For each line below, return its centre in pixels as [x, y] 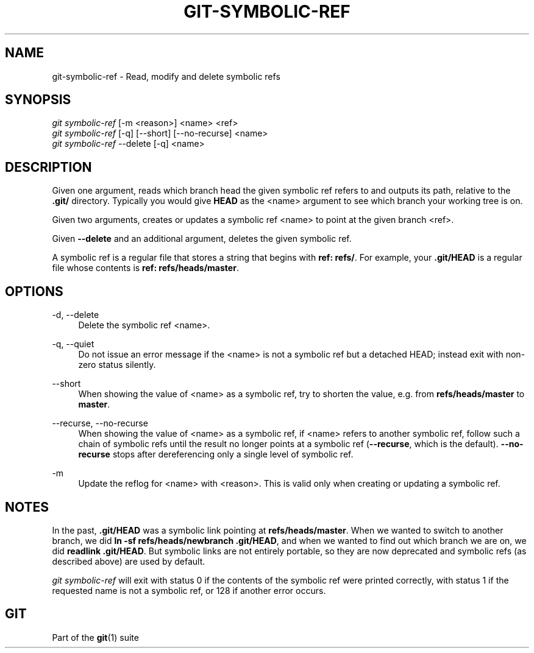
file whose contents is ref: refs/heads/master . [145, 268]
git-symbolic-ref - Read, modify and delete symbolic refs [166, 76]
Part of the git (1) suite [95, 637]
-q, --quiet [73, 344]
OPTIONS [34, 291]
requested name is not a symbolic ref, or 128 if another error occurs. [189, 590]
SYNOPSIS [38, 100]
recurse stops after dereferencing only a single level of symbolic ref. [216, 454]
